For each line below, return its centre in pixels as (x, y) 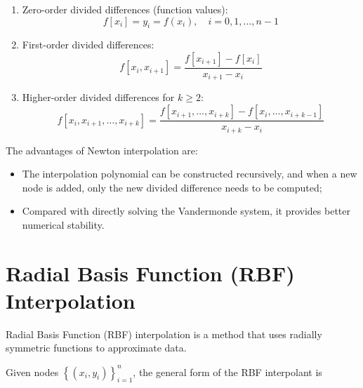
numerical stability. (63, 224)
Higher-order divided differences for (98, 97)
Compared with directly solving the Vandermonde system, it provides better (186, 211)
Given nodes (32, 372)
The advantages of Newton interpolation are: (102, 150)
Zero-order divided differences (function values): (125, 9)
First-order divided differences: (88, 45)
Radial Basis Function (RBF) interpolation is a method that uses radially (164, 334)
